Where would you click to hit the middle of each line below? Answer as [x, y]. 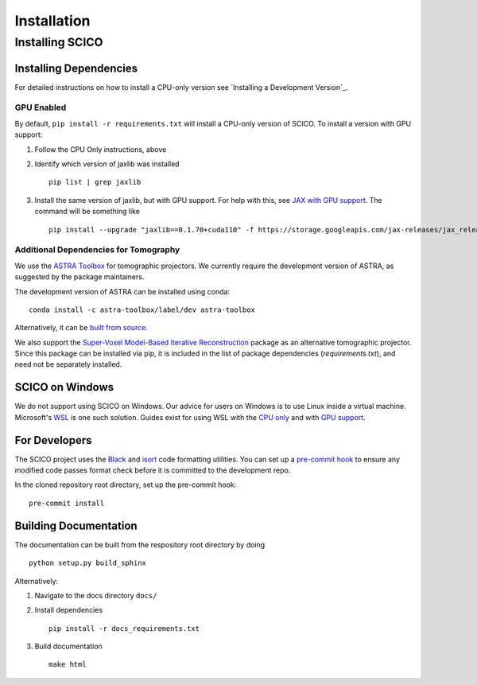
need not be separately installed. [68, 364]
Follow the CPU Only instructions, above [101, 149]
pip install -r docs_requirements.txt [124, 628]
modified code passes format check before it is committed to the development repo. [153, 470]
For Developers [53, 440]
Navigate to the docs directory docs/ [96, 595]
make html [68, 665]
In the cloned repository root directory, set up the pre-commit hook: [126, 485]
